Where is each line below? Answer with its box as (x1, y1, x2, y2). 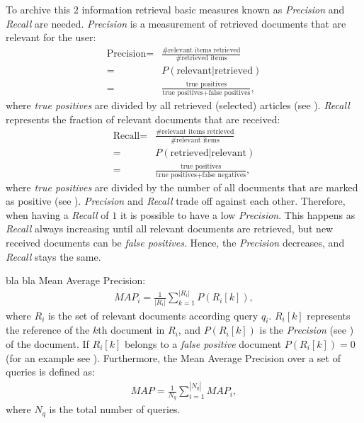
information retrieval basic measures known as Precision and (81, 2, 345, 16)
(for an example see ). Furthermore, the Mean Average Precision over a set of (6, 350, 341, 365)
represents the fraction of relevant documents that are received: (6, 111, 280, 126)
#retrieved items (176, 55, 227, 62)
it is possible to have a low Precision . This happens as (120, 207, 356, 222)
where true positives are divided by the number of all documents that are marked (6, 179, 358, 194)
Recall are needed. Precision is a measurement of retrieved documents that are (6, 16, 346, 30)
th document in (98, 322, 165, 337)
